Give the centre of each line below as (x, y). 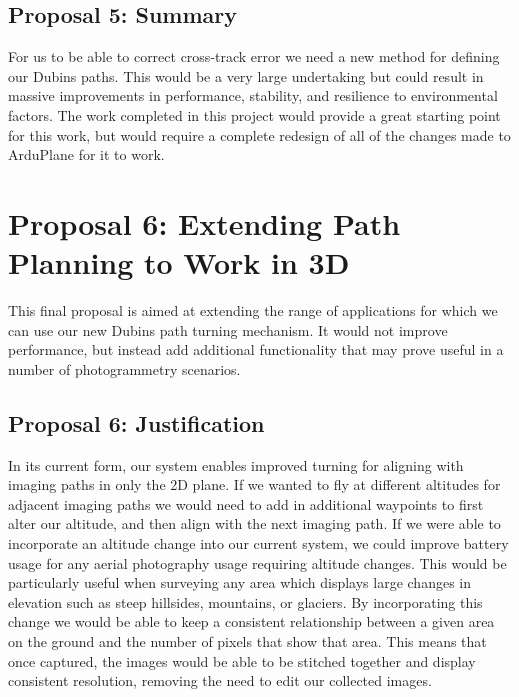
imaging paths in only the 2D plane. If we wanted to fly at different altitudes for (254, 484)
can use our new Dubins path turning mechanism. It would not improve (228, 329)
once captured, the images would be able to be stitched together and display (242, 660)
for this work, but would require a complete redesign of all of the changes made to (259, 134)
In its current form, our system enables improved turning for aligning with (236, 464)
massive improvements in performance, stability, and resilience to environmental (253, 95)
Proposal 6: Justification (136, 422)
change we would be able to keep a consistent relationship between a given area (251, 621)
